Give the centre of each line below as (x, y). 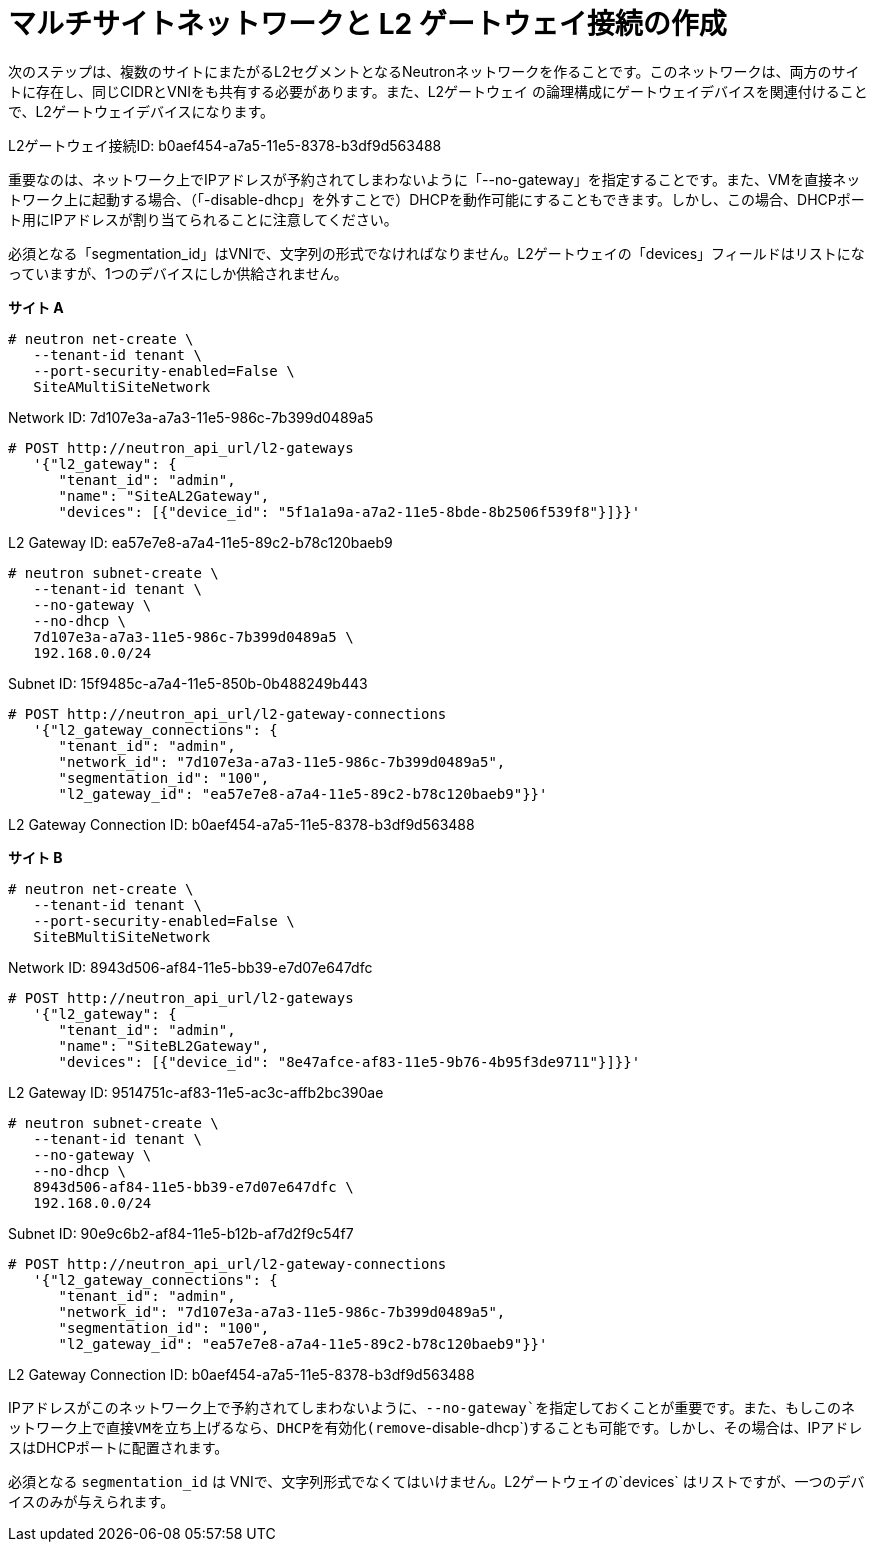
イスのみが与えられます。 (91, 1501)
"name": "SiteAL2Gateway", (164, 495)
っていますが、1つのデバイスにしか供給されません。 (178, 273)
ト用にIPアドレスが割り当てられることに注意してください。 (203, 219)
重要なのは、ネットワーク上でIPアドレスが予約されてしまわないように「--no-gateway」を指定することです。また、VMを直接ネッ (434, 179)
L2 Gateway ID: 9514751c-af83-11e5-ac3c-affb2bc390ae (196, 1092)
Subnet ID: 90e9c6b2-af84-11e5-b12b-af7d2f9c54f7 (181, 1233)
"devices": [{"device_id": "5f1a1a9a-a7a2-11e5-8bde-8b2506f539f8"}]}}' (349, 511)
